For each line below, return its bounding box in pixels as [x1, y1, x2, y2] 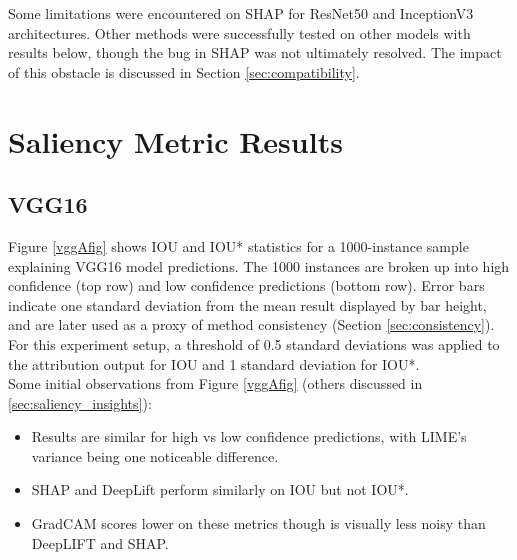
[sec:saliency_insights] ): [8, 392, 152, 413]
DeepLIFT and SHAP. [31, 532, 169, 553]
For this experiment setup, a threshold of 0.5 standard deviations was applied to [8, 333, 500, 354]
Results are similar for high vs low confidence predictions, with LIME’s [31, 426, 467, 447]
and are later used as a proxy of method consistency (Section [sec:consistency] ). [8, 314, 495, 335]
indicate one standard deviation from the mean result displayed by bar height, [8, 294, 487, 315]
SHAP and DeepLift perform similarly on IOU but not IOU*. [31, 479, 409, 500]
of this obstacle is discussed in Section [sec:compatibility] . [8, 61, 360, 82]
